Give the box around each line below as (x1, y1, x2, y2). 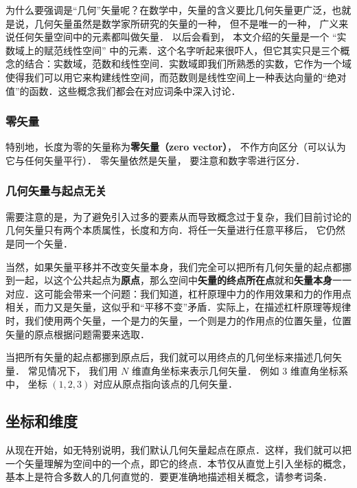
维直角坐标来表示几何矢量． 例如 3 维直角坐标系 (131, 363, 348, 377)
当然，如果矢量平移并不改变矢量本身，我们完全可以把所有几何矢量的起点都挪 (5, 259, 352, 274)
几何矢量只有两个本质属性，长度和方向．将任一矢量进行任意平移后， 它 (5, 223, 326, 237)
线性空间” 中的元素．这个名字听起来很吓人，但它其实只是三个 (62, 43, 341, 57)
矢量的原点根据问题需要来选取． (5, 326, 150, 341)
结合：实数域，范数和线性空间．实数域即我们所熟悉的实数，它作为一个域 (24, 56, 352, 71)
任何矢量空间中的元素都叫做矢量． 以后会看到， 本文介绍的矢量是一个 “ (14, 30, 337, 44)
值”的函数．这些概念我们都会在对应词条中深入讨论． (5, 83, 241, 98)
